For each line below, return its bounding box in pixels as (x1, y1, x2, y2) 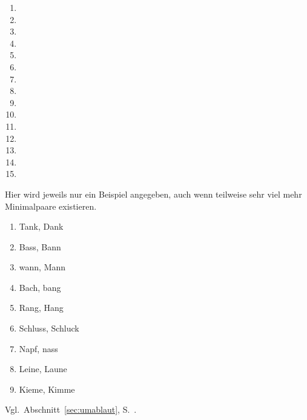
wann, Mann (19, 261, 66, 273)
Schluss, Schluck (19, 322, 79, 335)
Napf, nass (19, 342, 58, 355)
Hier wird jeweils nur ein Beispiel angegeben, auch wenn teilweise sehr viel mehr (5, 187, 302, 200)
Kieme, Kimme (19, 382, 75, 395)
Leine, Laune (19, 362, 67, 375)
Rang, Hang (19, 301, 64, 314)
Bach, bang (19, 281, 61, 293)
